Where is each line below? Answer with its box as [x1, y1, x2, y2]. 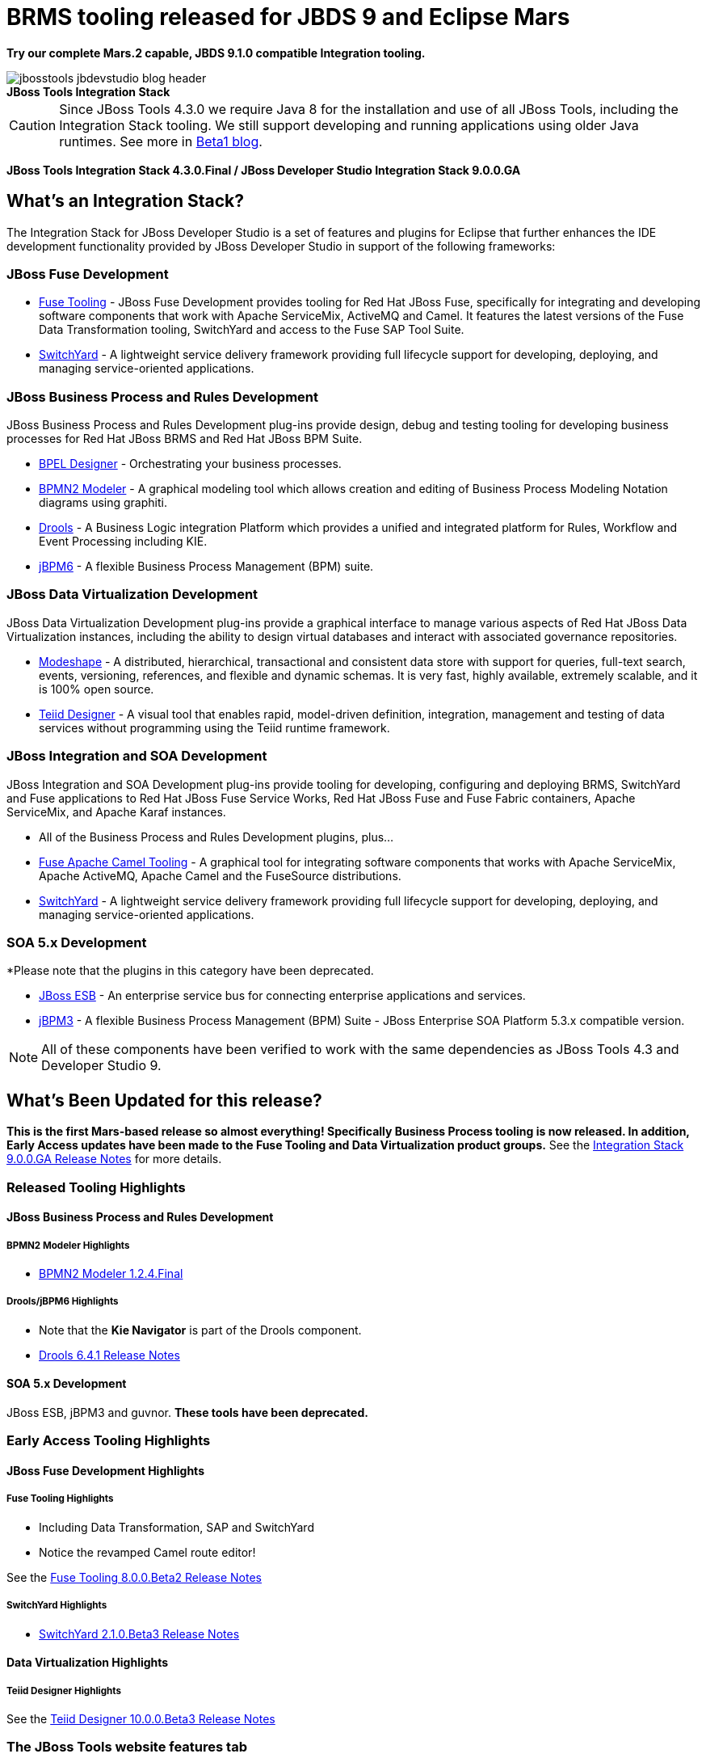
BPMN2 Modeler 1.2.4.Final [39, 1266, 183, 1280]
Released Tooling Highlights [6, 1178, 186, 1195]
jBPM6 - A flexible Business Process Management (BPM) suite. [39, 559, 374, 574]
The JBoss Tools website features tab [6, 1739, 247, 1756]
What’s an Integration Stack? [6, 191, 245, 212]
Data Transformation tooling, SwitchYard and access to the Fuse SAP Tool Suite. [39, 323, 464, 337]
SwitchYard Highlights [6, 1600, 107, 1612]
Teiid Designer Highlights [6, 1684, 121, 1697]
